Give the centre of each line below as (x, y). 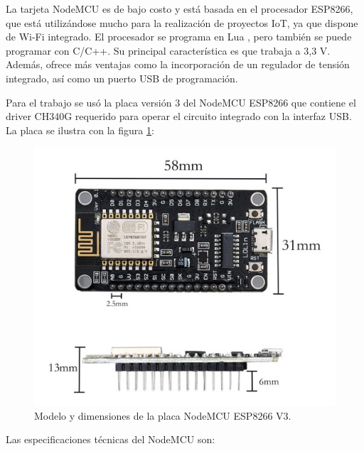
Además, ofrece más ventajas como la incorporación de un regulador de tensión (178, 64)
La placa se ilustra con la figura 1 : (80, 130)
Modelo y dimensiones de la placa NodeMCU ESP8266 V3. (163, 415)
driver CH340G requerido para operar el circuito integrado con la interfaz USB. (179, 116)
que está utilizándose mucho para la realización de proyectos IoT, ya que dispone (182, 22)
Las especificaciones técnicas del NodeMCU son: (111, 439)
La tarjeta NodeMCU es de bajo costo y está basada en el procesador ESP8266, (180, 9)
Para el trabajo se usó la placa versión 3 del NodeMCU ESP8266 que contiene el (181, 102)
